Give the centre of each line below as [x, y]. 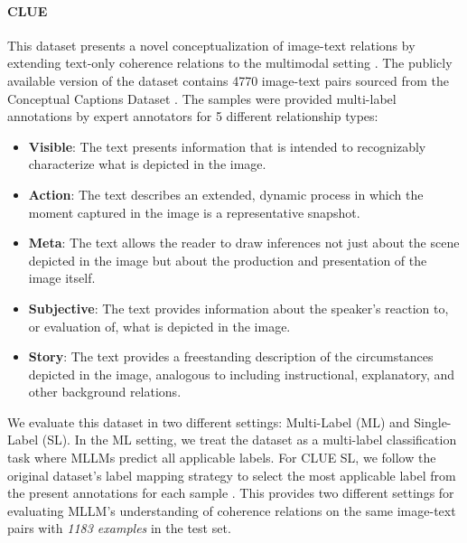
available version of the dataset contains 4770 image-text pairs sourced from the [228, 80]
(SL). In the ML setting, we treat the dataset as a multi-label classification [249, 440]
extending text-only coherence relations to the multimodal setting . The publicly [230, 63]
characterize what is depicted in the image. [147, 164]
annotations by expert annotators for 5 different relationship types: [193, 116]
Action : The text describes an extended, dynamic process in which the [226, 194]
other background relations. [105, 392]
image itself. [62, 278]
